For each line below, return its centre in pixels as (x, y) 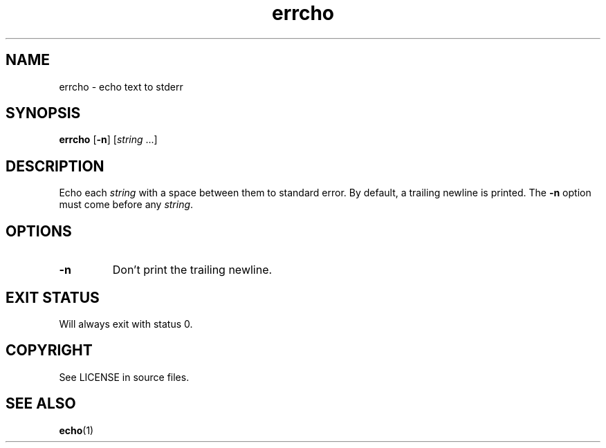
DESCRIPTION (55, 166)
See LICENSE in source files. (124, 377)
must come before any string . (126, 205)
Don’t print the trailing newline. (192, 270)
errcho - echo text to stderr (121, 86)
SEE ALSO (41, 404)
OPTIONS (39, 231)
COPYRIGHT (49, 351)
